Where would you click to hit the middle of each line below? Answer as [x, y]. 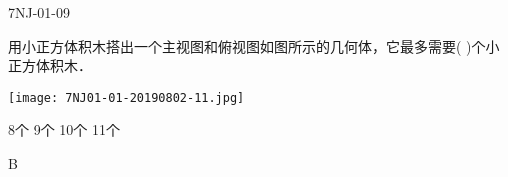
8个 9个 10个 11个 [64, 129]
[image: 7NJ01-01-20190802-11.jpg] [126, 97]
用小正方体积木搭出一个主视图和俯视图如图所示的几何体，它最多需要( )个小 [254, 45]
